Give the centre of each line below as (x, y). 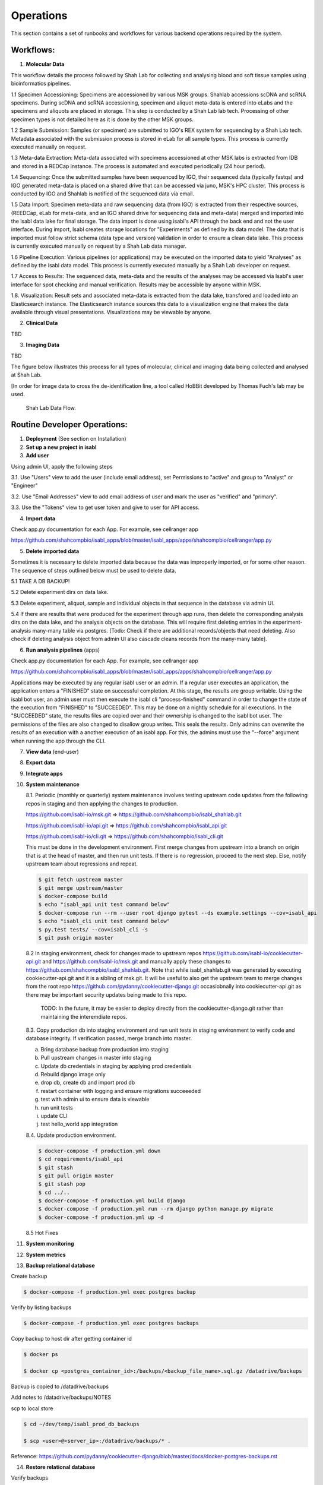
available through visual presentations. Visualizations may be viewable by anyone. (111, 312)
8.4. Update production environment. (71, 1135)
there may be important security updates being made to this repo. (106, 994)
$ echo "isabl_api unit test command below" (104, 905)
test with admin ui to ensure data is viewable (95, 1099)
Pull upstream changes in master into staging (96, 1058)
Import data (41, 518)
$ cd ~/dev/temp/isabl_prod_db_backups (81, 1424)
